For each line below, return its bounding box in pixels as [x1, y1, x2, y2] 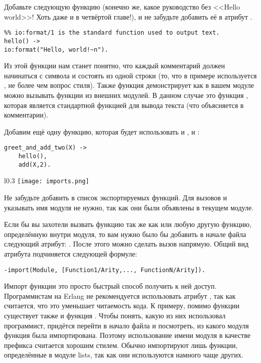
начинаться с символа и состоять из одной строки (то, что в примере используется [4, 70, 257, 80]
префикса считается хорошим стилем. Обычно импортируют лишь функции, [4, 339, 238, 350]
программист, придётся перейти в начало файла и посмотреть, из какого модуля [4, 320, 249, 330]
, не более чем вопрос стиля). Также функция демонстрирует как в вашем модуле [4, 80, 254, 90]
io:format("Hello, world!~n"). [4, 46, 108, 53]
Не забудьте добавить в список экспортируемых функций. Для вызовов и [4, 192, 227, 202]
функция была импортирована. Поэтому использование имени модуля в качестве [4, 330, 250, 340]
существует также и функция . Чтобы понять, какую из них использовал [4, 310, 226, 320]
